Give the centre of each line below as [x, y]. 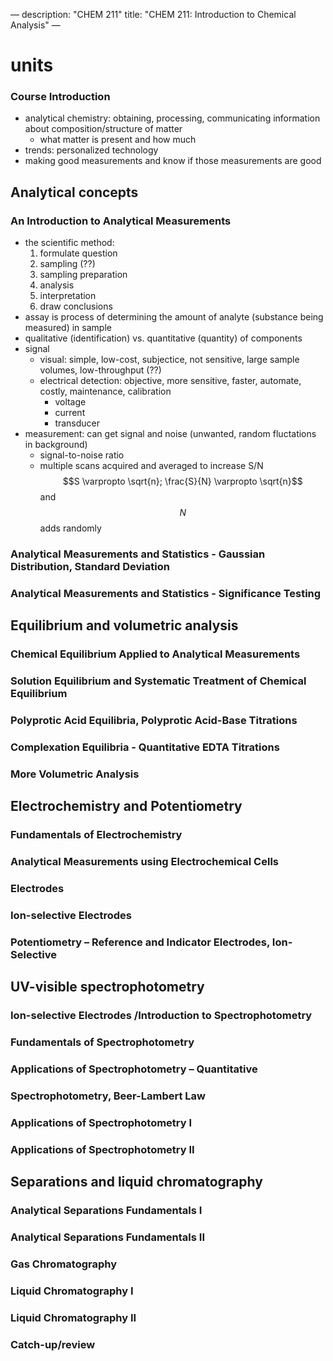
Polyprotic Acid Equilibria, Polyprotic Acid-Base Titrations [154, 721]
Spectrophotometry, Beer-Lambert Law [108, 1096]
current [70, 413]
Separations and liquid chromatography [136, 1182]
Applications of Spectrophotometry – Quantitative [134, 1069]
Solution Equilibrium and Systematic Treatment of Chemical [158, 681]
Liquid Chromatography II [73, 1317]
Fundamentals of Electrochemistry [96, 835]
